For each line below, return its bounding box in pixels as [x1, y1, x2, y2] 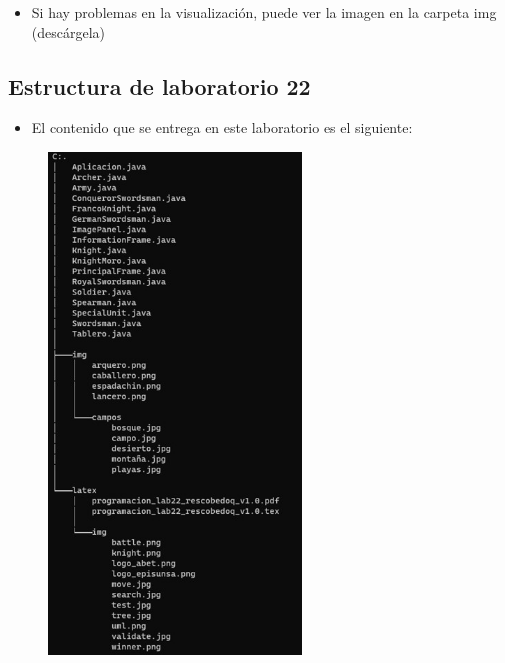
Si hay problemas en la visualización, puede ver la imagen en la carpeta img [31, 2, 497, 22]
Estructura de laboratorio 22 [8, 70, 311, 101]
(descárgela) [31, 21, 106, 42]
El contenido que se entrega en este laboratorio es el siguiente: [31, 117, 413, 138]
